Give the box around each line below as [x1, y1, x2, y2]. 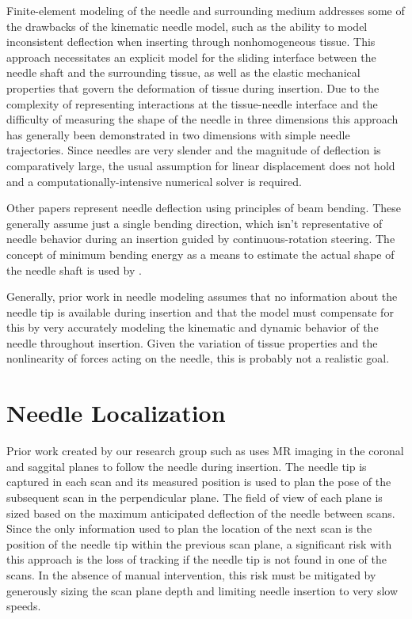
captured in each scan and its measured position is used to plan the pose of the [6, 473, 391, 490]
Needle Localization [6, 397, 226, 429]
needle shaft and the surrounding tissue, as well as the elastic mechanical [6, 64, 360, 81]
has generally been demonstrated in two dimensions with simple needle [6, 126, 350, 142]
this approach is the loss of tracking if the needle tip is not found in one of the [6, 551, 387, 568]
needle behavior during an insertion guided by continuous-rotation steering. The [6, 230, 395, 247]
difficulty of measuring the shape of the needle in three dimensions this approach [6, 111, 399, 127]
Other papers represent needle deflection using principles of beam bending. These [6, 199, 401, 216]
